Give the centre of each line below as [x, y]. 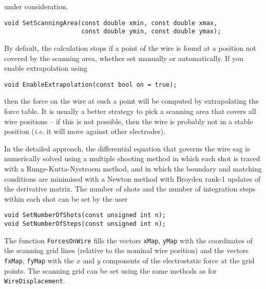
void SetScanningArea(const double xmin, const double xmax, [111, 23]
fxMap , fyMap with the [39, 260]
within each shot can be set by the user [66, 198]
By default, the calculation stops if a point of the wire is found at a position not [130, 47]
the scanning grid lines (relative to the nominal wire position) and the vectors [127, 250]
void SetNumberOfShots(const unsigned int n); [85, 215]
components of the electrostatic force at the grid [179, 260]
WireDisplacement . [35, 281]
